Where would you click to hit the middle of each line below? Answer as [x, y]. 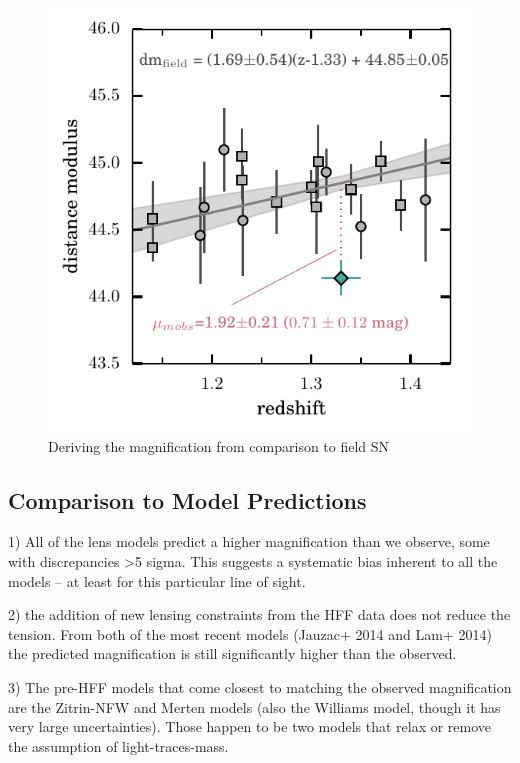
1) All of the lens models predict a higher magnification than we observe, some [249, 541]
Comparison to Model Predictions [187, 499]
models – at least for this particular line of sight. [157, 580]
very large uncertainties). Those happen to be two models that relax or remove [250, 726]
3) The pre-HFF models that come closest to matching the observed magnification [260, 686]
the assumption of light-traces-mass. [118, 745]
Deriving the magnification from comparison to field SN [219, 445]
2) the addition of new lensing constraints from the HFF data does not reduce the [259, 614]
